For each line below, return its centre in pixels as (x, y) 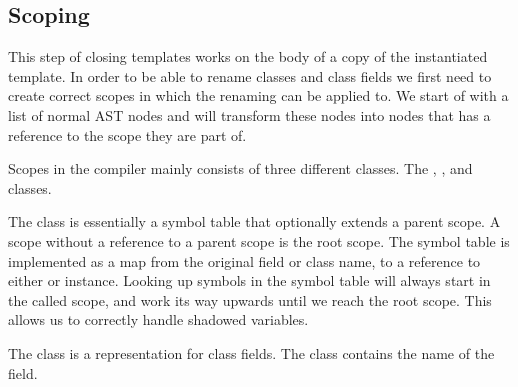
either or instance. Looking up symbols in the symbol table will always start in (249, 280)
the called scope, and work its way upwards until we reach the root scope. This (250, 299)
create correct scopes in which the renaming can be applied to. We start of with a (258, 95)
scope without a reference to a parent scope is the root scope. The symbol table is (259, 240)
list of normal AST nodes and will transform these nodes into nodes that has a (249, 114)
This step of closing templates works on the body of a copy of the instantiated (248, 56)
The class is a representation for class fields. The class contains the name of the (251, 352)
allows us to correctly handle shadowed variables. (158, 319)
